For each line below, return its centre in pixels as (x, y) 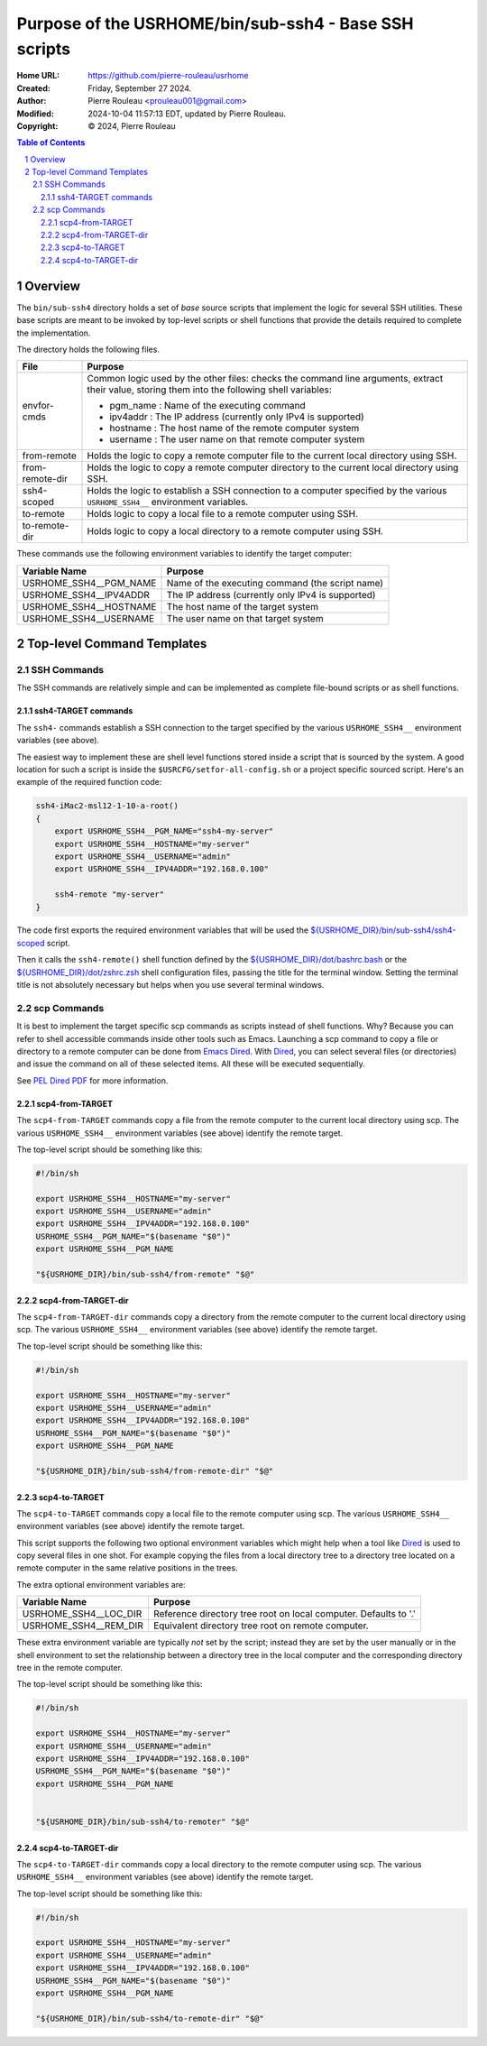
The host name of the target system (243, 606)
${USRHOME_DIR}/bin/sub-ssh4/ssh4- (383, 930)
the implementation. (54, 333)
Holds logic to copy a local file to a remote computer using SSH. (223, 514)
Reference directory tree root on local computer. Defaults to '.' (285, 1614)
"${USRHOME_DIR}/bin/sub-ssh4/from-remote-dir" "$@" (155, 1471)
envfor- (38, 406)
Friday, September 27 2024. (140, 88)
